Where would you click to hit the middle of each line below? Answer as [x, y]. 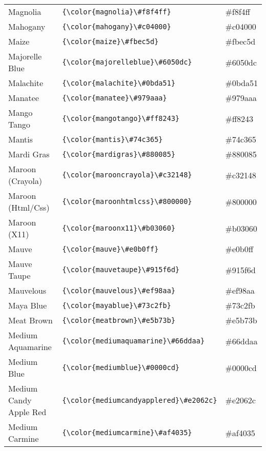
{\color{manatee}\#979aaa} [115, 98]
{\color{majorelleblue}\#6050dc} [127, 62]
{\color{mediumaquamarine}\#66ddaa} [133, 341]
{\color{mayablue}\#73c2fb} [117, 305]
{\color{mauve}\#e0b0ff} [110, 249]
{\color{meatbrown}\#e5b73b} [119, 320]
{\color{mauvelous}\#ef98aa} [119, 290]
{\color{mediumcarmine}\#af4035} [127, 433]
